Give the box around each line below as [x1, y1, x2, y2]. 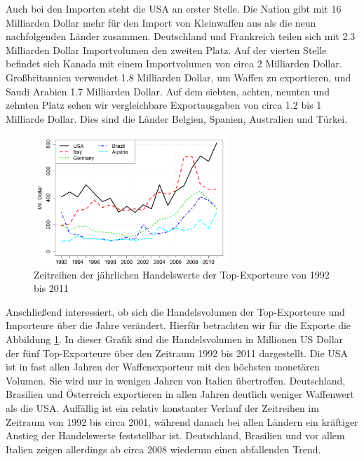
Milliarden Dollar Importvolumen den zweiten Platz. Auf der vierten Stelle [6, 42, 327, 57]
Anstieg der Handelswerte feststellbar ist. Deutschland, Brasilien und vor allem [6, 428, 345, 443]
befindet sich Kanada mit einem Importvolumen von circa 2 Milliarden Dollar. [6, 56, 342, 71]
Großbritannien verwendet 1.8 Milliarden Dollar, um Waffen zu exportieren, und [6, 69, 351, 84]
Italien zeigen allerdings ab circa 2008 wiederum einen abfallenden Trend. [6, 441, 321, 456]
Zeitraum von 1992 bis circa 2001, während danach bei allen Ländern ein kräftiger [6, 414, 358, 429]
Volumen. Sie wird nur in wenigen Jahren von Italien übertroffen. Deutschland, [6, 373, 346, 387]
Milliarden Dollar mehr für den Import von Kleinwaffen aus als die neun [6, 15, 316, 29]
